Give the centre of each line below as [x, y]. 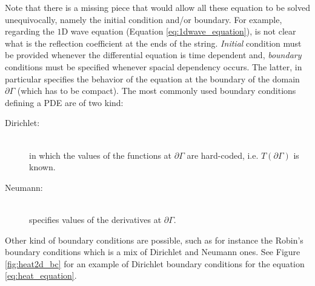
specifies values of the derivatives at [95, 219]
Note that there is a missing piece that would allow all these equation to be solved [157, 7]
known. [42, 167]
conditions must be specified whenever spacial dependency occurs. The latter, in [154, 66]
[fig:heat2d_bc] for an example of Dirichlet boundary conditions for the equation [155, 263]
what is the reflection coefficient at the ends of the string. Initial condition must [153, 43]
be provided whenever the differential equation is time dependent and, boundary [153, 55]
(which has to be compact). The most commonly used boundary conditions [157, 91]
